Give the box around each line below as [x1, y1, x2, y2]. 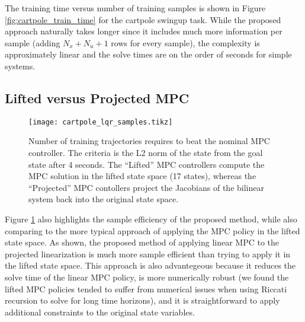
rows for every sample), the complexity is [111, 36, 260, 49]
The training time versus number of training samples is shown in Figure [5, 2, 266, 14]
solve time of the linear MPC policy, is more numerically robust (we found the [5, 270, 289, 283]
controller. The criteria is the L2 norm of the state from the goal [28, 146, 263, 159]
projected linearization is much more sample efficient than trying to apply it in [5, 247, 291, 260]
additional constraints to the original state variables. [5, 305, 195, 318]
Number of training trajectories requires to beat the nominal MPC [28, 135, 270, 147]
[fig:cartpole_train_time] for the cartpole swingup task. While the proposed [5, 13, 281, 25]
